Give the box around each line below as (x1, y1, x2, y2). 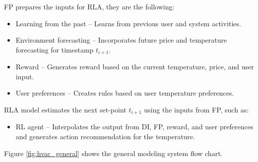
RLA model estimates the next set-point (4, 105, 127, 115)
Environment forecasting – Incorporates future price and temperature (15, 35, 227, 45)
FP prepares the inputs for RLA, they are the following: (4, 1, 175, 11)
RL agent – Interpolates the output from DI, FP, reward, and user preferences (15, 121, 254, 132)
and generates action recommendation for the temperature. (15, 131, 195, 142)
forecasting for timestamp (15, 44, 94, 54)
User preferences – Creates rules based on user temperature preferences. (15, 88, 234, 98)
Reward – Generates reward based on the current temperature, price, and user (15, 61, 254, 72)
